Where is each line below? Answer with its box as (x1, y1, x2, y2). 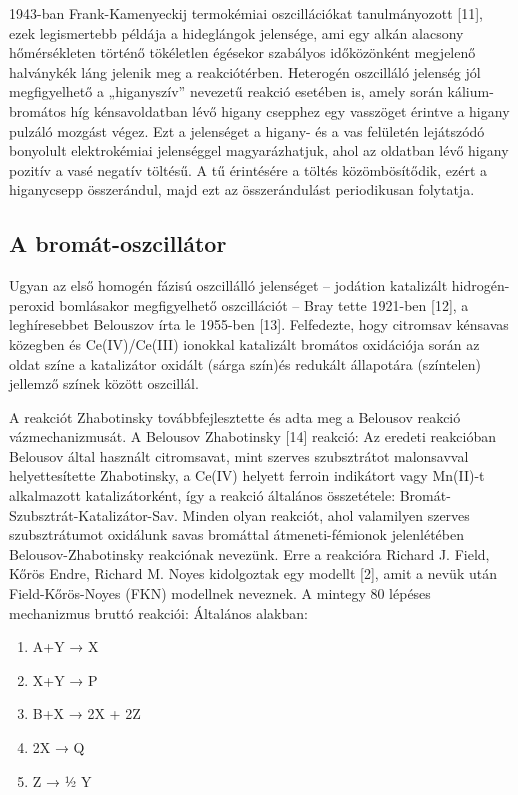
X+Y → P (32, 669, 98, 690)
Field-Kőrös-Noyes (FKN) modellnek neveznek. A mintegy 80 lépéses (9, 583, 431, 604)
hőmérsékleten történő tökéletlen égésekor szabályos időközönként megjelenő (9, 42, 476, 63)
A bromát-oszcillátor (9, 228, 227, 259)
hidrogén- (451, 275, 510, 296)
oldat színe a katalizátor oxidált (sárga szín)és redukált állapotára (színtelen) (9, 353, 481, 374)
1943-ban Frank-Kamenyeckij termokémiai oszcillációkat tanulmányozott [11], (9, 3, 484, 23)
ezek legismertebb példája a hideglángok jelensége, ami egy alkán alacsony (9, 22, 464, 43)
